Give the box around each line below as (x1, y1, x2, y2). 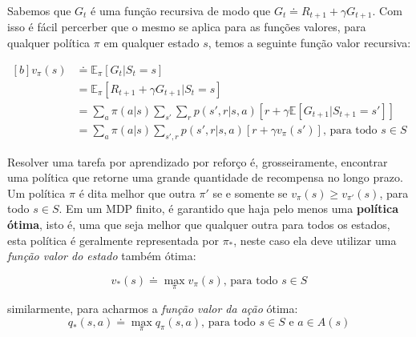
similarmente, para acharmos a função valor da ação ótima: (7, 299, 298, 316)
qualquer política (7, 34, 91, 51)
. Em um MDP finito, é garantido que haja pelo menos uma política (59, 200, 398, 217)
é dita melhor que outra (79, 184, 196, 201)
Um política (7, 184, 66, 201)
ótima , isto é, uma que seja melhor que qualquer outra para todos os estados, (7, 215, 390, 232)
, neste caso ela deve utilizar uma (233, 231, 397, 248)
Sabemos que (7, 2, 71, 18)
